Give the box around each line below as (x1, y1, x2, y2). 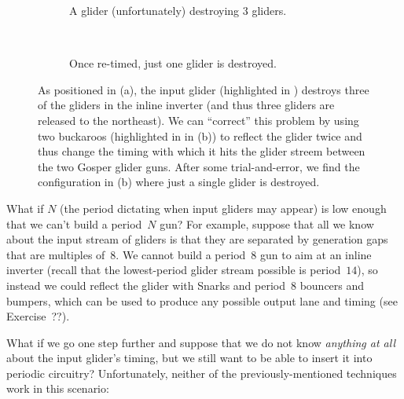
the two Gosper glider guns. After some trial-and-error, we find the (38, 158, 360, 174)
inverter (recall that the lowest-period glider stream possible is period (6, 262, 341, 278)
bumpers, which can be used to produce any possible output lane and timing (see (6, 292, 398, 309)
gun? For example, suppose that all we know (160, 215, 374, 232)
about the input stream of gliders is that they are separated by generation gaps (6, 231, 388, 247)
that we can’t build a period (6, 215, 142, 232)
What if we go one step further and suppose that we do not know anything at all (6, 334, 395, 350)
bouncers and (299, 276, 365, 293)
